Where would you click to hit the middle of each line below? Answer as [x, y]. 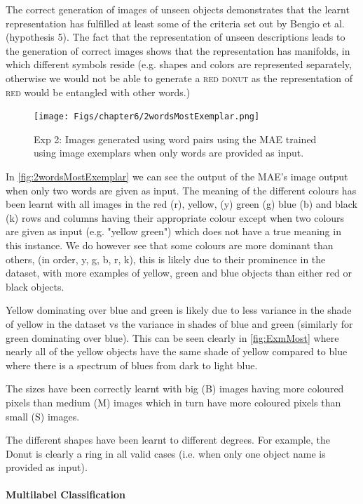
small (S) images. [43, 416]
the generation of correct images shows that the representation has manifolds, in [178, 50]
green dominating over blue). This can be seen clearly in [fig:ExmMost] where [172, 337]
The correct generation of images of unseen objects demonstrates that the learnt [178, 9]
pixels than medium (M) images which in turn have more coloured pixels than [173, 402]
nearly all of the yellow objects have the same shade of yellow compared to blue [177, 351]
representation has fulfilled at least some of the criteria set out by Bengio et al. [175, 23]
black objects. [35, 286]
